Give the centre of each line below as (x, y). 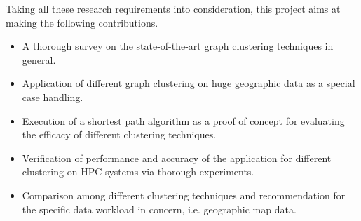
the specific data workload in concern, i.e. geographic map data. (159, 209)
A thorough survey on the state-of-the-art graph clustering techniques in (178, 46)
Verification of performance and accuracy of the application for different (177, 158)
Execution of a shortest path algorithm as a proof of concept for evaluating (183, 120)
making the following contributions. (82, 22)
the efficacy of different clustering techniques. (119, 134)
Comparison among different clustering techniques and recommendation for (184, 195)
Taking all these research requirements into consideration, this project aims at (173, 8)
